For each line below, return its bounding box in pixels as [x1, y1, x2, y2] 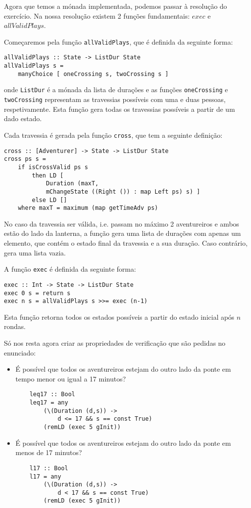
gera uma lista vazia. [4, 247, 66, 257]
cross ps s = [4, 155, 46, 163]
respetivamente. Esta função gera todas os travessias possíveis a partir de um [4, 103, 235, 114]
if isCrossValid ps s [18, 163, 88, 171]
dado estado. [4, 113, 42, 124]
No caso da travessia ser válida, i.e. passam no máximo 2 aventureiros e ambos [4, 218, 239, 229]
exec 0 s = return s [4, 289, 71, 297]
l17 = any [29, 473, 61, 480]
